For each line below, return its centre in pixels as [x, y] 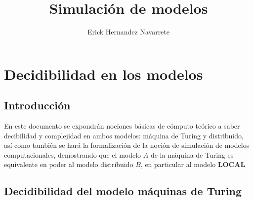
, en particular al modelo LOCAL [193, 164]
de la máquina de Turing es [192, 154]
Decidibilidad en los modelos [104, 74]
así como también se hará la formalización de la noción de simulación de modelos [127, 145]
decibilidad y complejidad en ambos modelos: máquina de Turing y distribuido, [124, 135]
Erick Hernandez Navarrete [128, 32]
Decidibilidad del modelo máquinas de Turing [123, 191]
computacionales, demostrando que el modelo [73, 154]
